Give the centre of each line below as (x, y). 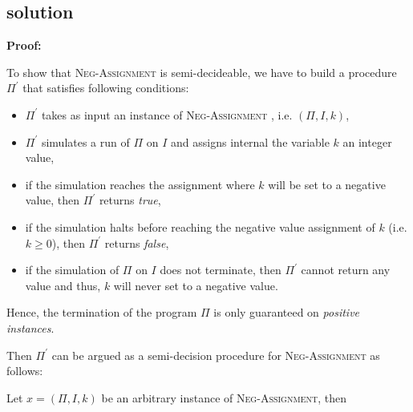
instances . (30, 327)
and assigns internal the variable (250, 141)
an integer (367, 141)
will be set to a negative (327, 184)
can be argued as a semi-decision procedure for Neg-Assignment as (216, 355)
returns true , (130, 200)
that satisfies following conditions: (106, 88)
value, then (53, 200)
